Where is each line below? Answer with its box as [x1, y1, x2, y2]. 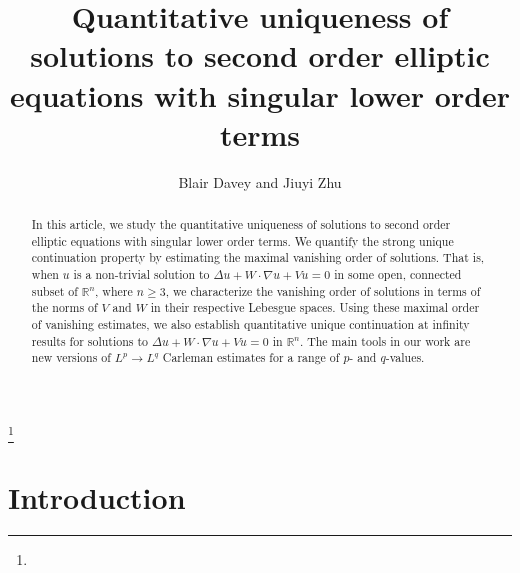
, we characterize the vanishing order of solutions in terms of [165, 282, 481, 299]
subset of [31, 282, 78, 299]
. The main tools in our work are [299, 332, 471, 349]
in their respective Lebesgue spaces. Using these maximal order [150, 299, 480, 316]
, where [95, 282, 133, 299]
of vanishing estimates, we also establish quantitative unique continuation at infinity [31, 316, 470, 333]
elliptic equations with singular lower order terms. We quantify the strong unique [31, 232, 454, 249]
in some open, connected [334, 266, 462, 283]
